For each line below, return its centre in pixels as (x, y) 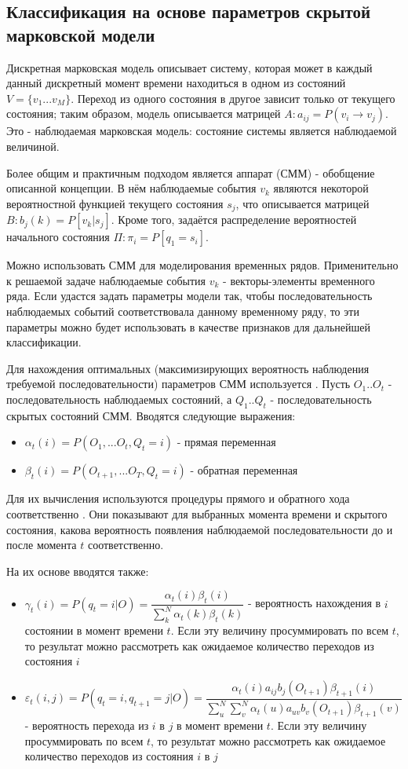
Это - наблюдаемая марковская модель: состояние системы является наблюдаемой (202, 131)
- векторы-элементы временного (299, 280)
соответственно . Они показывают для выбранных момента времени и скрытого (197, 513)
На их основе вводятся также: (78, 571)
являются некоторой (321, 188)
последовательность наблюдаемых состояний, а (119, 399)
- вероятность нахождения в (315, 603)
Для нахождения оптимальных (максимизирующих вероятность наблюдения (188, 368)
